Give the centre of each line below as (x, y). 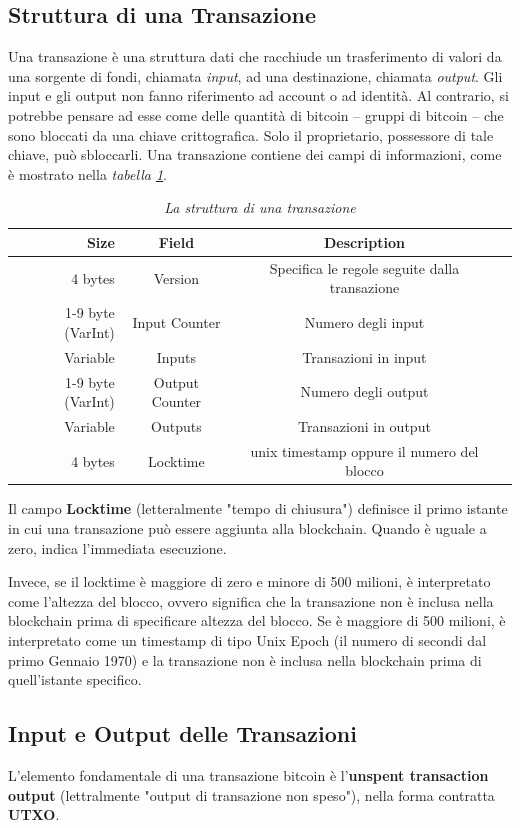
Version (176, 277)
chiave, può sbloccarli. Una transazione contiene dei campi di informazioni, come (255, 154)
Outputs (176, 425)
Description (364, 241)
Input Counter (176, 322)
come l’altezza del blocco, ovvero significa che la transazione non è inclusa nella (251, 600)
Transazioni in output (364, 425)
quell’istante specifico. (75, 679)
